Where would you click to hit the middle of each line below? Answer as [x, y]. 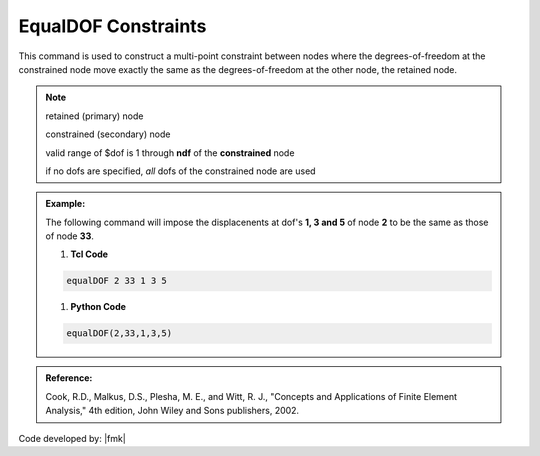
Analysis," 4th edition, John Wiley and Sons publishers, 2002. [172, 411]
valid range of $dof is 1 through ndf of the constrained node [170, 152]
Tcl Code [89, 254]
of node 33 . [69, 236]
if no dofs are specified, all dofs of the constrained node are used [180, 171]
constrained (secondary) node [108, 134]
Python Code [98, 307]
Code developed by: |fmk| [72, 438]
